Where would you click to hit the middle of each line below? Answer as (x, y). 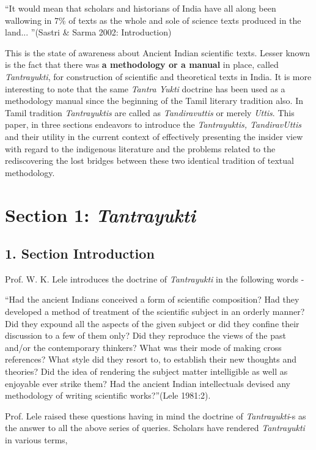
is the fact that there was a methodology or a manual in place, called (142, 65)
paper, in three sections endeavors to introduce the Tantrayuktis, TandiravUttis (153, 124)
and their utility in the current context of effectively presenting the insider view (154, 136)
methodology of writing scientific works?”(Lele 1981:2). (108, 395)
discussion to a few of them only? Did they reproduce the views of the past (145, 335)
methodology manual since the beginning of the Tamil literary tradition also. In (154, 101)
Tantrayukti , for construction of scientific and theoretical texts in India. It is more (158, 76)
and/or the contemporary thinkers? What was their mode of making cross (143, 347)
